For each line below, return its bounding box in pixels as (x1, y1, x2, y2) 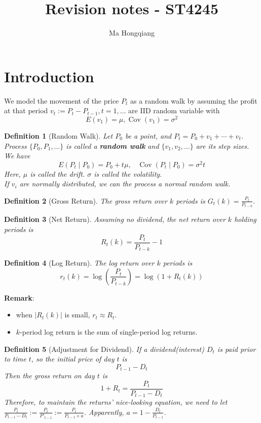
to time (4, 353, 26, 364)
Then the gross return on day (4, 370, 95, 381)
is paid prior (217, 343, 256, 354)
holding (234, 214, 256, 224)
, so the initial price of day (31, 353, 115, 364)
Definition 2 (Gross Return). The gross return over (4, 195, 167, 206)
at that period (4, 105, 48, 116)
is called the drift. (30, 168, 85, 179)
